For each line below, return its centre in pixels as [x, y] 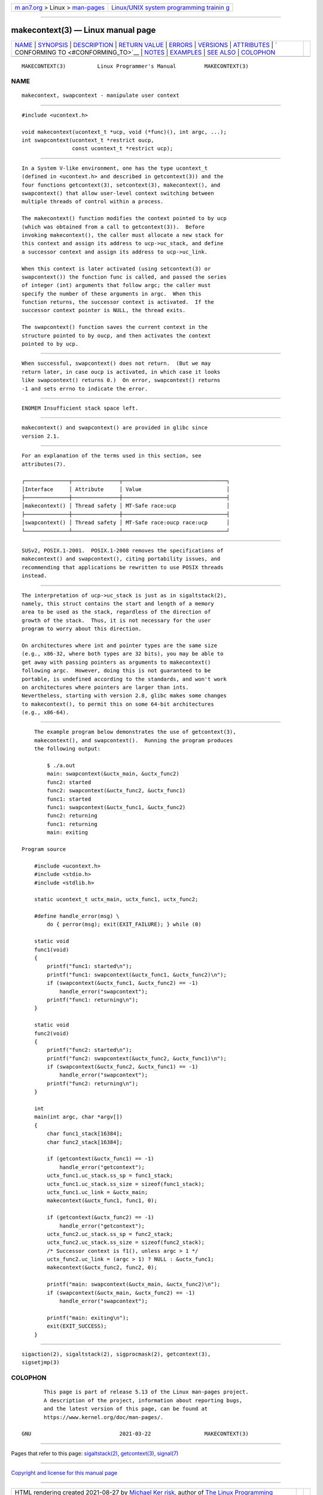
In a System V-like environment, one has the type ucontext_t [115, 168]
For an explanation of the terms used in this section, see [112, 456]
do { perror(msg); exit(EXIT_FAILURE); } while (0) [124, 925]
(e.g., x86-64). [45, 713]
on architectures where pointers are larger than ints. [105, 687]
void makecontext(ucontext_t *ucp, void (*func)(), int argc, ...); [124, 132]
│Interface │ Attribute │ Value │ [126, 489]
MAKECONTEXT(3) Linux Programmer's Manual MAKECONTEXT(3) [135, 66]
